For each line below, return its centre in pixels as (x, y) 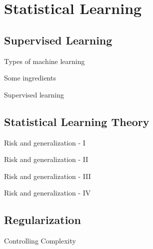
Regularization (42, 220)
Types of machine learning (44, 61)
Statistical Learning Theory (77, 121)
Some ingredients (30, 78)
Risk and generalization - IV (47, 193)
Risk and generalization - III (47, 176)
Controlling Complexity (40, 241)
